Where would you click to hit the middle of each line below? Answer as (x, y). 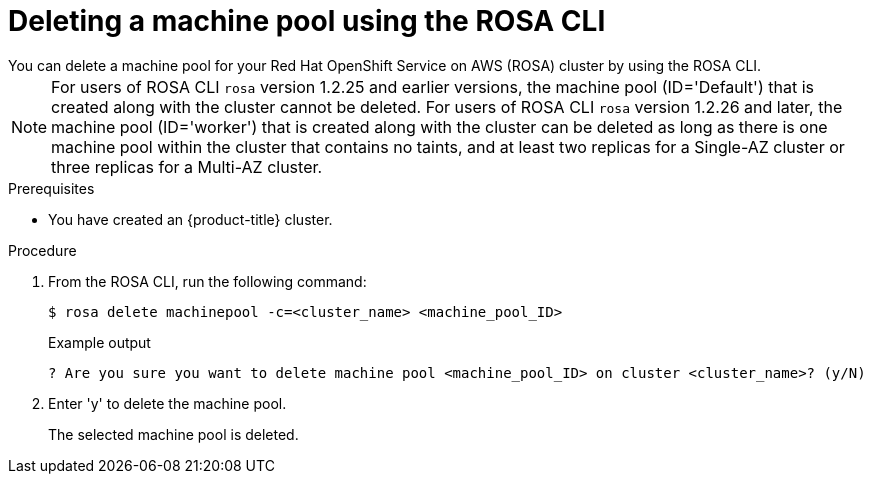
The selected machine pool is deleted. (173, 434)
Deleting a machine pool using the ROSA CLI (307, 21)
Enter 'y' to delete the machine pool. (167, 403)
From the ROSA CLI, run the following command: (207, 281)
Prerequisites (51, 188)
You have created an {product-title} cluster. (190, 219)
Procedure (42, 250)
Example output (99, 342)
